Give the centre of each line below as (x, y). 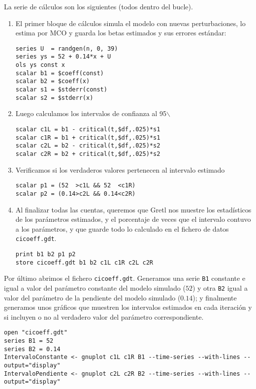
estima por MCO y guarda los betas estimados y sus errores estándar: (121, 33)
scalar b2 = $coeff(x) (53, 81)
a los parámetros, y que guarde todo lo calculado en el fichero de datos (122, 228)
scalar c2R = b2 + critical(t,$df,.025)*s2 (88, 154)
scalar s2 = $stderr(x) (54, 98)
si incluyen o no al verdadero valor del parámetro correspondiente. (104, 316)
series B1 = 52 (29, 341)
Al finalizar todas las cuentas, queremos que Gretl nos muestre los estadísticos (133, 209)
